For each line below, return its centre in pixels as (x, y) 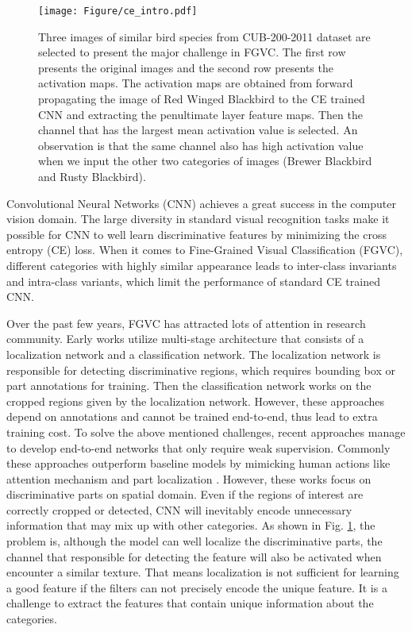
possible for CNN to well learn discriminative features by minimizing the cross (196, 234)
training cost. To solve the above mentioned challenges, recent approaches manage (206, 432)
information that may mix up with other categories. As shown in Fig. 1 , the (191, 525)
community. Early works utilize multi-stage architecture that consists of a (185, 339)
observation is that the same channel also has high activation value (201, 145)
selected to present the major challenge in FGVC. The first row (192, 52)
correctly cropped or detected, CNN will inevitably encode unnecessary (179, 509)
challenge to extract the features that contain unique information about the (190, 603)
